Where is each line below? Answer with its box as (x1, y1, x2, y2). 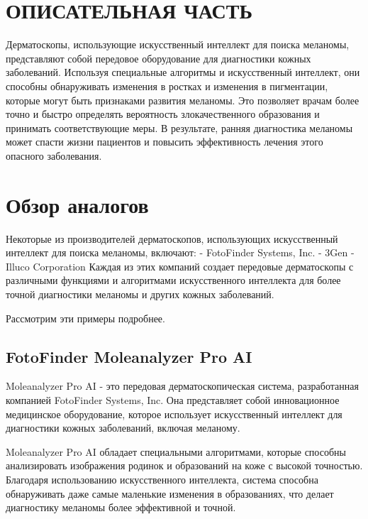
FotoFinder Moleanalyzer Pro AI (6, 345, 252, 367)
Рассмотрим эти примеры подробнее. (6, 310, 165, 325)
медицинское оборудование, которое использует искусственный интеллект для (6, 406, 342, 421)
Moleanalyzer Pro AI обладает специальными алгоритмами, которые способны (6, 444, 346, 459)
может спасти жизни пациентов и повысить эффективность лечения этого (6, 134, 323, 149)
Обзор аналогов (6, 190, 149, 219)
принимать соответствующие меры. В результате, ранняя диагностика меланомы (6, 120, 353, 135)
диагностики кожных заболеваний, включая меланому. (6, 420, 240, 435)
